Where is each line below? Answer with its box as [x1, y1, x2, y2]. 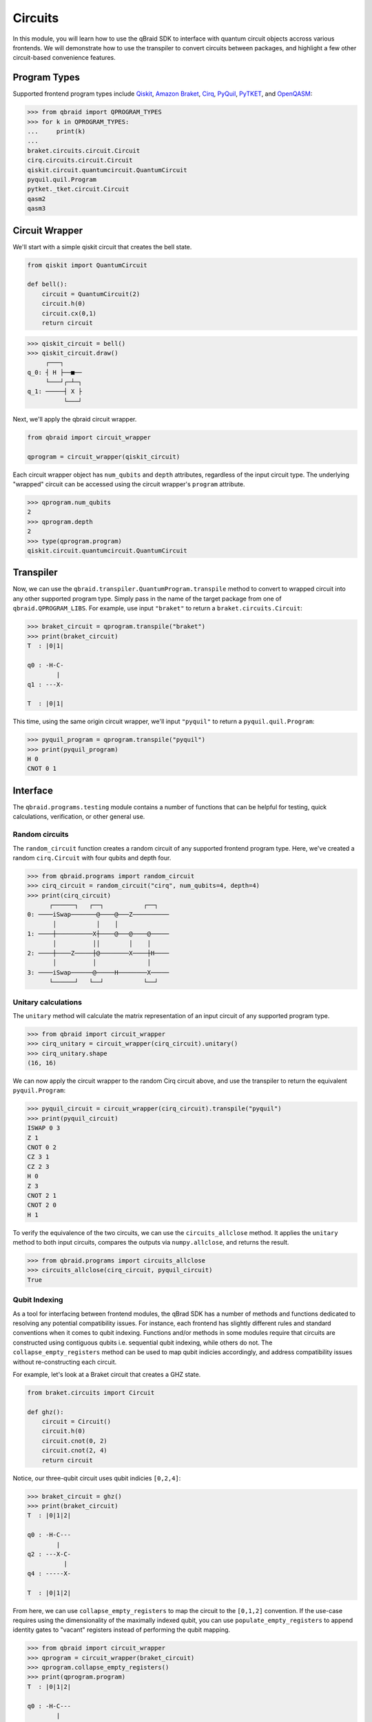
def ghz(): [27, 1408, 64, 1415]
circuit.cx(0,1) [41, 309, 96, 317]
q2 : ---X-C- [27, 1550, 72, 1558]
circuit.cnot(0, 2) [41, 1437, 108, 1444]
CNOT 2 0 [27, 1201, 57, 1209]
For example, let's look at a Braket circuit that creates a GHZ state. [12, 1370, 201, 1378]
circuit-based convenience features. [12, 54, 116, 62]
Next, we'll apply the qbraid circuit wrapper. [12, 415, 137, 423]
